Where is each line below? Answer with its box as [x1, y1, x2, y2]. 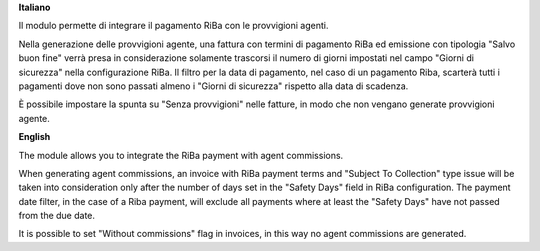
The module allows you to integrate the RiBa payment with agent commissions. [18, 149, 344, 161]
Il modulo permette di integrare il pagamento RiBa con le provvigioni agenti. [18, 20, 329, 32]
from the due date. [18, 210, 95, 222]
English [18, 131, 51, 143]
